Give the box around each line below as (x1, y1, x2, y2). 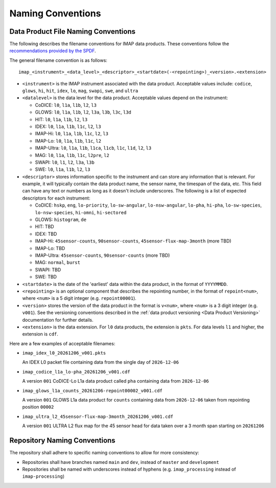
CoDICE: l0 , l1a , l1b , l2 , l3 (35, 102, 97, 108)
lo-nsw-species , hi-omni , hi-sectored (35, 209, 127, 215)
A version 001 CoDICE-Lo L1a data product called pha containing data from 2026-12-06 (22, 378, 209, 384)
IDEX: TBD (35, 231, 57, 237)
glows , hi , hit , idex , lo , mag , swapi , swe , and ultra (22, 87, 139, 94)
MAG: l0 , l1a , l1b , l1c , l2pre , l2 (35, 152, 109, 158)
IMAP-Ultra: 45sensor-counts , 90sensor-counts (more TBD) (35, 252, 170, 258)
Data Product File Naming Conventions (9, 27, 135, 36)
